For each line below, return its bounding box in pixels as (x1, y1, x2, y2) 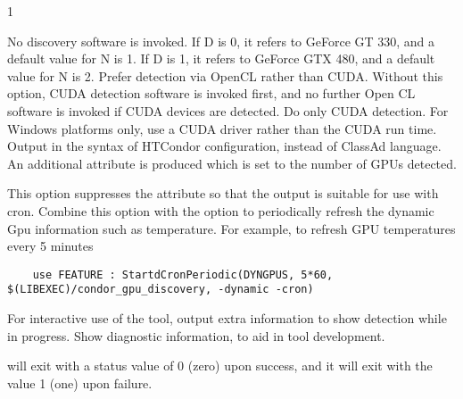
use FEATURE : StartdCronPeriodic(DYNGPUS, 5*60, (32, 268, 334, 281)
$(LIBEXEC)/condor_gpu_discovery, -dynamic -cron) (7, 283, 314, 296)
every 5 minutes (7, 237, 94, 255)
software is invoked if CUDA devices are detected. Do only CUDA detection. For (7, 101, 449, 120)
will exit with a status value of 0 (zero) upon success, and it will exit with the (7, 356, 433, 375)
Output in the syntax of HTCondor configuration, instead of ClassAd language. (7, 137, 442, 155)
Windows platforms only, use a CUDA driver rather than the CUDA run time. (7, 119, 437, 137)
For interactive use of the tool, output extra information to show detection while (7, 309, 447, 328)
